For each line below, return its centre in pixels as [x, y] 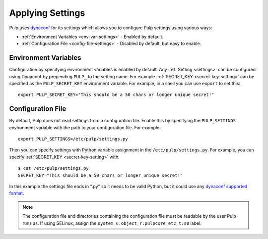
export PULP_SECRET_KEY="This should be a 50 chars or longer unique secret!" [116, 95]
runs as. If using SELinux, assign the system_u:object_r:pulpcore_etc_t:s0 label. [112, 223]
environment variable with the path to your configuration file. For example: [85, 127]
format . [17, 193]
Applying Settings [47, 13]
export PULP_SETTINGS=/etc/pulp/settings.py [73, 139]
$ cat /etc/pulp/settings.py [53, 168]
